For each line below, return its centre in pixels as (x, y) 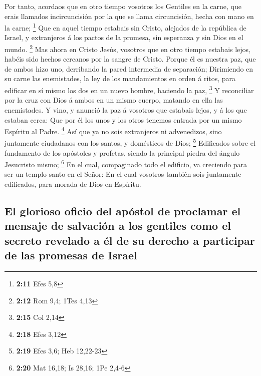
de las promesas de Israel (71, 255)
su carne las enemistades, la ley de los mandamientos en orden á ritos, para (120, 78)
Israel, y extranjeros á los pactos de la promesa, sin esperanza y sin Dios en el (124, 37)
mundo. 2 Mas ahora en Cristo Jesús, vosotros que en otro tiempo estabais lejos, (128, 48)
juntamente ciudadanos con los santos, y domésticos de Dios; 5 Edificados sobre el (130, 142)
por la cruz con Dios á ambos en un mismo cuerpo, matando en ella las (114, 100)
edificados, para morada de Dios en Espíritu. (73, 184)
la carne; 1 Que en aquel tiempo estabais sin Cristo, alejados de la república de (125, 27)
